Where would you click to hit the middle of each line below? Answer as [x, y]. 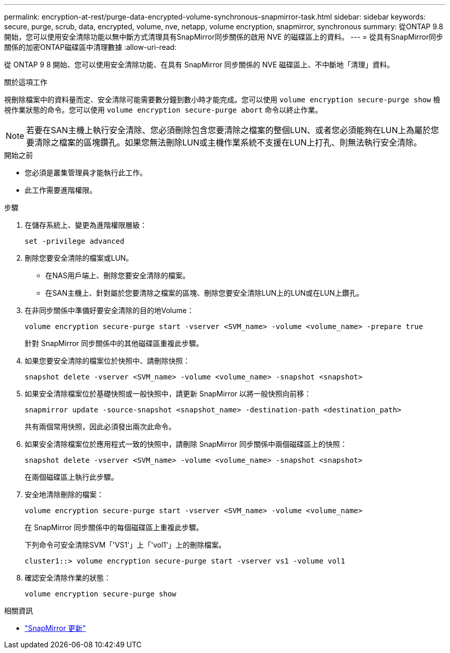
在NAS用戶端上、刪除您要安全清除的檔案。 [118, 275]
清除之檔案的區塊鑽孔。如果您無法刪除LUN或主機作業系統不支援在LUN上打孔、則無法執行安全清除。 [228, 142]
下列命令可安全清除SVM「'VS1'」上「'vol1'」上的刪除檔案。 [125, 545]
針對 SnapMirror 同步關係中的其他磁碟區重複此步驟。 [114, 343]
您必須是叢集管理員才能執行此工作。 [86, 173]
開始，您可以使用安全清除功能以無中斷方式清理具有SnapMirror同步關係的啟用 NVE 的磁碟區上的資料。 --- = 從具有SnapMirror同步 [224, 37]
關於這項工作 [26, 82]
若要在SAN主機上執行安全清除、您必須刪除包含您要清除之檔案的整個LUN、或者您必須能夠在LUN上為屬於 [229, 130]
